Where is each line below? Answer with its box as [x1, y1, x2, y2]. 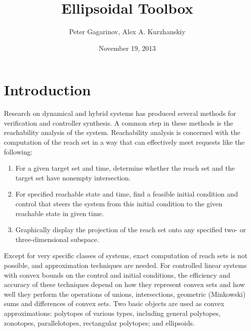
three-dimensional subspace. [15, 234, 99, 244]
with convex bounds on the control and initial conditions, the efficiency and [4, 269, 230, 280]
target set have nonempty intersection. [15, 172, 131, 182]
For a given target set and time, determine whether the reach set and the [15, 163, 235, 173]
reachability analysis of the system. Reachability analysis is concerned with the [4, 127, 241, 137]
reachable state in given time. [15, 208, 104, 218]
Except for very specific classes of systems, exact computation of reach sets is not [4, 250, 248, 261]
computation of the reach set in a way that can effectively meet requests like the [4, 137, 245, 147]
